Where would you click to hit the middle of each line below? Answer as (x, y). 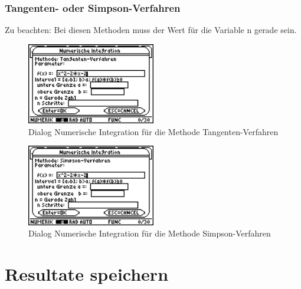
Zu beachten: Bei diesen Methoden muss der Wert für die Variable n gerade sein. (151, 30)
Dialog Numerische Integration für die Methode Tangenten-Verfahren (153, 131)
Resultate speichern (87, 274)
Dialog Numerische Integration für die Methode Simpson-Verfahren (150, 233)
